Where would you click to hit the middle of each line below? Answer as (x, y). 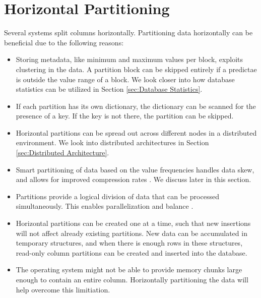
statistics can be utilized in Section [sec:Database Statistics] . (109, 89)
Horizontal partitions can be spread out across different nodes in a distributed (136, 132)
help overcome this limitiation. (63, 289)
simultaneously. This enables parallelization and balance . (105, 206)
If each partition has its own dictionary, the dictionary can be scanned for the (136, 106)
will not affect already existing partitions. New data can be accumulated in (132, 233)
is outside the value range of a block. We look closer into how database (125, 79)
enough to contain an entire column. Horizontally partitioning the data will (132, 279)
